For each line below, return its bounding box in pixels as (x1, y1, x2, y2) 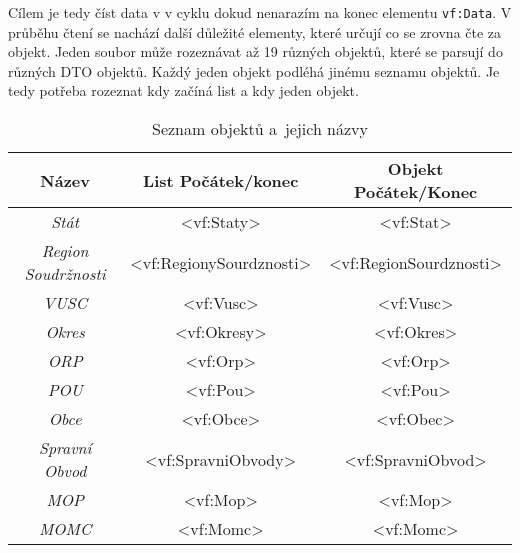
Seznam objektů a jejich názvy (151, 117, 369, 141)
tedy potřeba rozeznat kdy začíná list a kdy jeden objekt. (8, 80, 359, 101)
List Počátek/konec (143, 168, 299, 192)
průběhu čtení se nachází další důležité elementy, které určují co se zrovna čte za (8, 21, 502, 42)
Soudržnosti (24, 262, 106, 286)
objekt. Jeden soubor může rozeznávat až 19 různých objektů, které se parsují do (8, 41, 503, 62)
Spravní (38, 436, 92, 460)
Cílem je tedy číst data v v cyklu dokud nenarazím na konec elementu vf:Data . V (8, 2, 512, 22)
